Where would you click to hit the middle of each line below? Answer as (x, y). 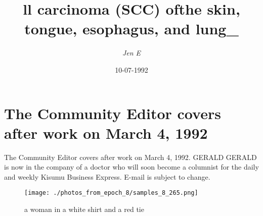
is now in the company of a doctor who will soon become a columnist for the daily (131, 167)
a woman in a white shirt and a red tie (84, 209)
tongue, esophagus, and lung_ (131, 29)
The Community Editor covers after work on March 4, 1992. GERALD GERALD (130, 157)
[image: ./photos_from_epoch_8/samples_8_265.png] (111, 193)
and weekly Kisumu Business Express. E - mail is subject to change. (107, 176)
